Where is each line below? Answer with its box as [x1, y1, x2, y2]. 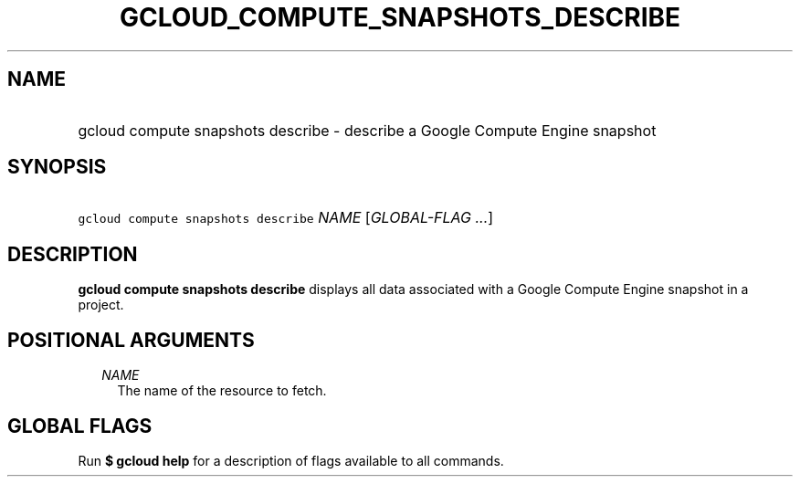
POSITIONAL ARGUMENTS [7, 328, 255, 352]
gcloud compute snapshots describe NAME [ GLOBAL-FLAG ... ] [78, 208, 494, 227]
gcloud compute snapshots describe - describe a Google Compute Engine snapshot [78, 121, 657, 140]
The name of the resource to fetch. [117, 383, 327, 399]
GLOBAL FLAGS [7, 414, 153, 437]
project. [78, 297, 124, 313]
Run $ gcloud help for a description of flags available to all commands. [78, 452, 504, 468]
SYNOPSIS [7, 155, 107, 179]
